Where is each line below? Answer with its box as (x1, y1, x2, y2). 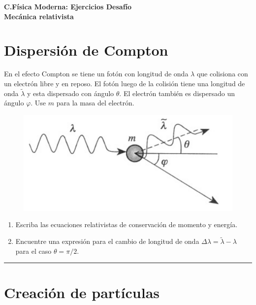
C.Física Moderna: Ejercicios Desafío (4, 1, 132, 11)
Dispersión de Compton (4, 40, 168, 60)
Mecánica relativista (4, 11, 74, 21)
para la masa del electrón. (56, 98, 134, 108)
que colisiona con (196, 68, 248, 79)
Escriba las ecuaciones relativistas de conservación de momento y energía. (15, 219, 238, 230)
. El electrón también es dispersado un (119, 88, 235, 98)
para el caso (15, 245, 52, 256)
